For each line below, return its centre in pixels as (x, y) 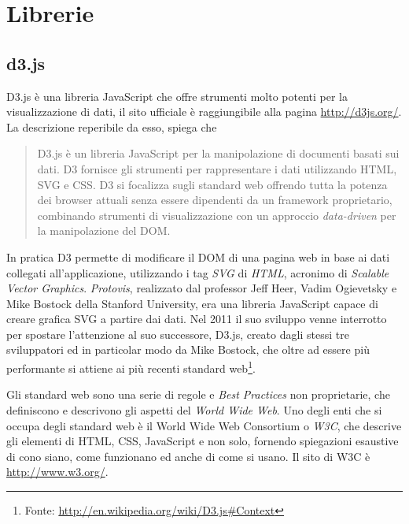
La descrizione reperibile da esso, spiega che (112, 126)
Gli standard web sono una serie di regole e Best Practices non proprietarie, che (198, 394)
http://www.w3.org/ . (57, 472)
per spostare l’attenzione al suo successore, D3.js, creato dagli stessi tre (178, 334)
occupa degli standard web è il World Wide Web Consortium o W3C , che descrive (204, 425)
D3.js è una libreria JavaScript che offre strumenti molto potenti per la (177, 96)
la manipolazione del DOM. (104, 230)
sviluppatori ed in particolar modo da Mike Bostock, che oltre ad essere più (188, 349)
